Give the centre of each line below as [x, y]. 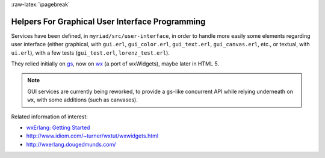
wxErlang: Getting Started [58, 128]
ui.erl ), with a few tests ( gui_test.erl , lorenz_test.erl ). [90, 53]
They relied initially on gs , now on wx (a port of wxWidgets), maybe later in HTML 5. [115, 64]
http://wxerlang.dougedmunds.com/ [71, 144]
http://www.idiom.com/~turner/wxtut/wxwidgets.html [92, 136]
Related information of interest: [50, 117]
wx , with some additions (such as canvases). [82, 100]
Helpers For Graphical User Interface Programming [108, 21]
